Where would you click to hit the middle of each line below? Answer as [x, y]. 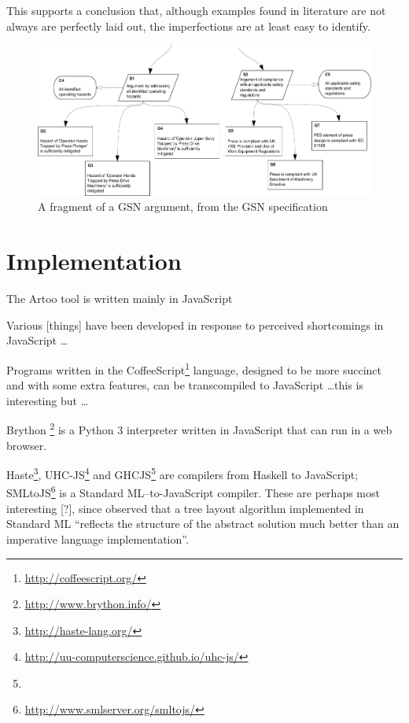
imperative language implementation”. [98, 539]
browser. [27, 445]
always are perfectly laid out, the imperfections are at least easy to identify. [188, 26]
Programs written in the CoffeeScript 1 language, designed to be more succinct [194, 368]
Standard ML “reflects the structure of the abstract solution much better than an [203, 524]
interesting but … [48, 400]
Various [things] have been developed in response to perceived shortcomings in [195, 325]
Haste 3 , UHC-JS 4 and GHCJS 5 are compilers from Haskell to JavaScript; [182, 473]
